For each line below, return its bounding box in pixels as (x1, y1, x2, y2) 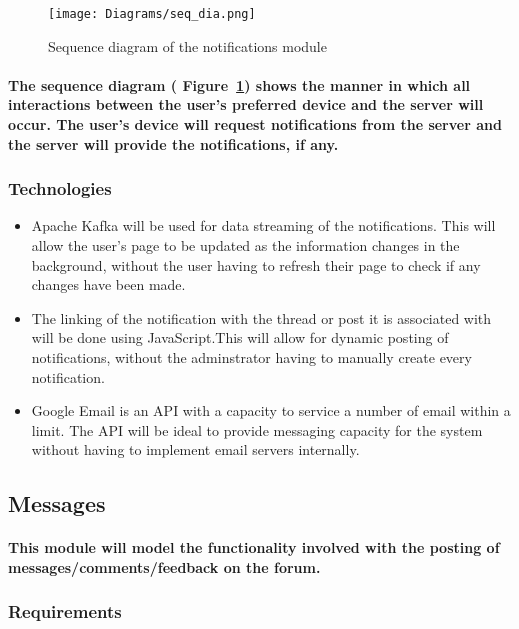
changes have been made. (31, 274, 186, 295)
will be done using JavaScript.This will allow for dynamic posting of (31, 327, 449, 348)
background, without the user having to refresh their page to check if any (31, 254, 481, 275)
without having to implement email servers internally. (31, 439, 360, 460)
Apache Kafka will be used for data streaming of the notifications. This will (31, 215, 496, 236)
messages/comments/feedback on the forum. (8, 556, 321, 577)
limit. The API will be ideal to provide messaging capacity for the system (31, 419, 483, 440)
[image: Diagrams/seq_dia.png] (48, 7, 256, 21)
